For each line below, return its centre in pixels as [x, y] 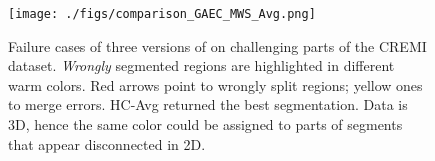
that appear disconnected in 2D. [107, 143]
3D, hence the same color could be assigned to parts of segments [205, 124]
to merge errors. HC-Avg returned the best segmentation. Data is [208, 104]
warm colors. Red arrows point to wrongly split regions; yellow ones [215, 84]
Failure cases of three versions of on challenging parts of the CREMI [217, 45]
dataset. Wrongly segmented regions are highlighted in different [201, 65]
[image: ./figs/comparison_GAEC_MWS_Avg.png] [162, 14]
